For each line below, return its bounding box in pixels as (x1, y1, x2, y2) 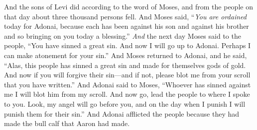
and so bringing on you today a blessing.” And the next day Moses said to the (4, 30, 241, 41)
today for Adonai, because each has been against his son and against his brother (4, 21, 249, 31)
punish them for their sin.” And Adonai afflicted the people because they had (4, 108, 240, 119)
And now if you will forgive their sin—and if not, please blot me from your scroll (4, 69, 251, 80)
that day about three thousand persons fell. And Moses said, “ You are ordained (4, 11, 247, 21)
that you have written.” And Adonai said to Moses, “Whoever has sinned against (4, 79, 251, 89)
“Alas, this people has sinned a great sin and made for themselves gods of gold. (4, 60, 246, 70)
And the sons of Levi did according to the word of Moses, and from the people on (4, 1, 253, 11)
